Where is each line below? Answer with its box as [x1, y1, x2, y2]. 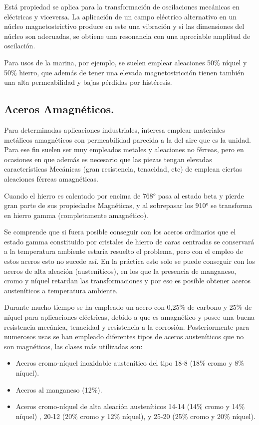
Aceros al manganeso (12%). [15, 384, 102, 395]
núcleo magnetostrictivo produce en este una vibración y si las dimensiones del [4, 21, 245, 31]
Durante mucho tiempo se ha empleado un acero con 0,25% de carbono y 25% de [4, 302, 252, 312]
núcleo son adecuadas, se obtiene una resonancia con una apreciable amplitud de [4, 30, 251, 41]
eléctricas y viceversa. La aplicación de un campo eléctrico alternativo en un [4, 11, 237, 21]
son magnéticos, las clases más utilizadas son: [4, 341, 143, 351]
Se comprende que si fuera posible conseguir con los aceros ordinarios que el [4, 226, 236, 237]
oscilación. [4, 40, 35, 51]
